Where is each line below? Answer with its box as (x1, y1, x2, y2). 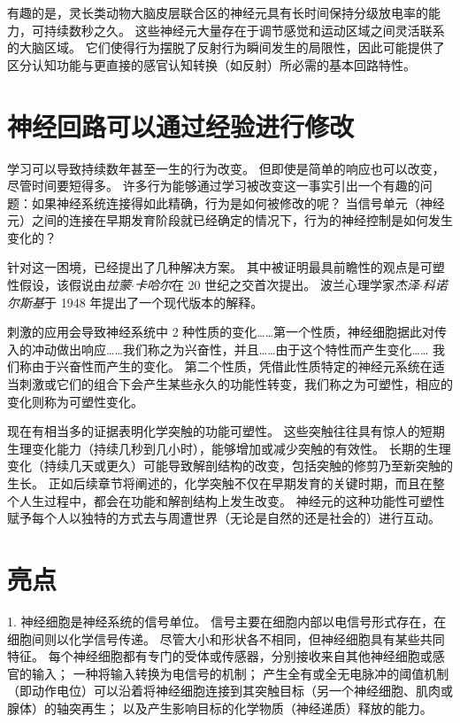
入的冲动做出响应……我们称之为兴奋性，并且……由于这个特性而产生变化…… (7, 339, 429, 358)
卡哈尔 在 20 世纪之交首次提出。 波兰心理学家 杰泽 (134, 276, 419, 294)
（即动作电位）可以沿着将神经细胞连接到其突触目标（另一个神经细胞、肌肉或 (7, 681, 453, 700)
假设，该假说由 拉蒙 (19, 276, 131, 294)
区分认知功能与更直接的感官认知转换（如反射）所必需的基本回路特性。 (7, 55, 416, 74)
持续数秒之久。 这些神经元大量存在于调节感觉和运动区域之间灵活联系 (43, 20, 445, 39)
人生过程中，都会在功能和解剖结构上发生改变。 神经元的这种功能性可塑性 (19, 491, 445, 509)
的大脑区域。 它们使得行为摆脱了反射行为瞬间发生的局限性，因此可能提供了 (7, 38, 445, 57)
